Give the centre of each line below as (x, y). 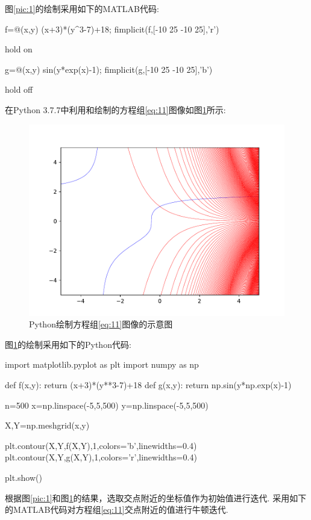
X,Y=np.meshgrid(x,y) (47, 425)
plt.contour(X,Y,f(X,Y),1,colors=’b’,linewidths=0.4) (101, 445)
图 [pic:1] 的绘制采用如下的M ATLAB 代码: (82, 8)
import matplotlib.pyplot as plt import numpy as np (102, 364)
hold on (19, 49)
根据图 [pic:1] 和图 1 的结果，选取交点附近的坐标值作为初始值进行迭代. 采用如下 (156, 497)
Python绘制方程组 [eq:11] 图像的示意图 (101, 324)
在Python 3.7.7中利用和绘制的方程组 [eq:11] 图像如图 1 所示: (115, 109)
